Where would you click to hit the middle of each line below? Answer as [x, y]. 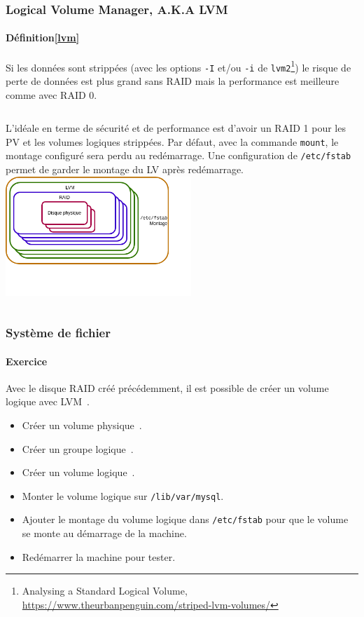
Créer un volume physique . [82, 425]
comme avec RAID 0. [51, 94]
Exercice [27, 361]
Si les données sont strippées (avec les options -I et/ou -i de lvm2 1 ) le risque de [178, 66]
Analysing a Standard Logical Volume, [105, 591]
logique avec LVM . [48, 401]
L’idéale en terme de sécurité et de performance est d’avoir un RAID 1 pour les [176, 128]
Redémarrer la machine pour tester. [99, 556]
